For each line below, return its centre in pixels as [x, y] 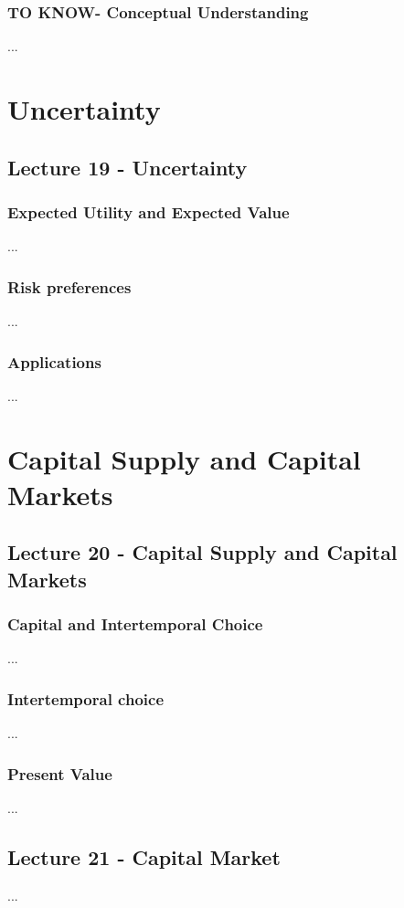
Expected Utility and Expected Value [149, 211]
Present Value [60, 773]
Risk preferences [69, 286]
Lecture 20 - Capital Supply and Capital [202, 552]
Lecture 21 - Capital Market [144, 856]
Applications [54, 361]
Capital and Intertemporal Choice [135, 624]
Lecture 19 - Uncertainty [128, 167]
